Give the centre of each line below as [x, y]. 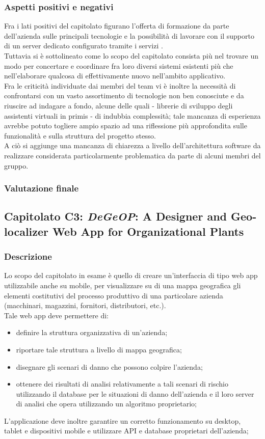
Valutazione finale [42, 188]
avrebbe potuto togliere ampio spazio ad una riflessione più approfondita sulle [126, 126]
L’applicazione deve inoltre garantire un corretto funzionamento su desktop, [123, 420]
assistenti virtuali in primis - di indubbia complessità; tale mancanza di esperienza [132, 115]
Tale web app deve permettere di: [57, 315]
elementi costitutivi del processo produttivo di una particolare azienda [114, 295]
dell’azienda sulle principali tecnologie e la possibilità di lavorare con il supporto [129, 35]
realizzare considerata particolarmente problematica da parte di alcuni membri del [132, 155]
